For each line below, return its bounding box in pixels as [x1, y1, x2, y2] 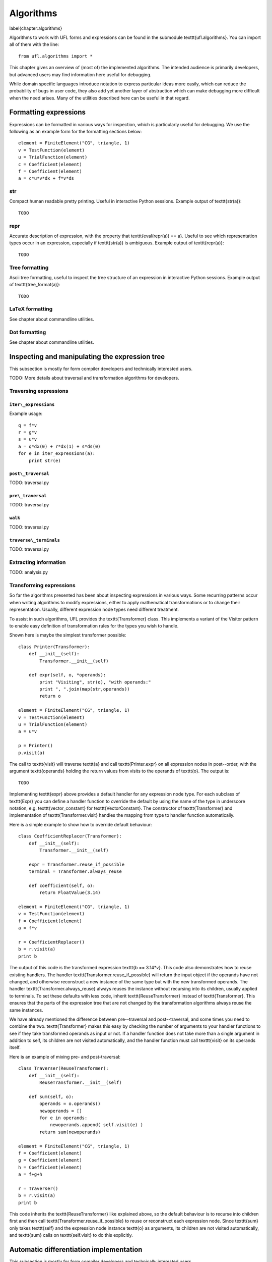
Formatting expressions [9, 108, 86, 117]
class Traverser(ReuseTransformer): [18, 1066, 109, 1071]
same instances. [9, 1007, 44, 1013]
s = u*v [18, 437, 37, 442]
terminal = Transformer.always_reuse [28, 869, 122, 874]
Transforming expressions [9, 582, 76, 589]
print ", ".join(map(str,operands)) [39, 687, 130, 692]
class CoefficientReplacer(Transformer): [18, 833, 122, 839]
